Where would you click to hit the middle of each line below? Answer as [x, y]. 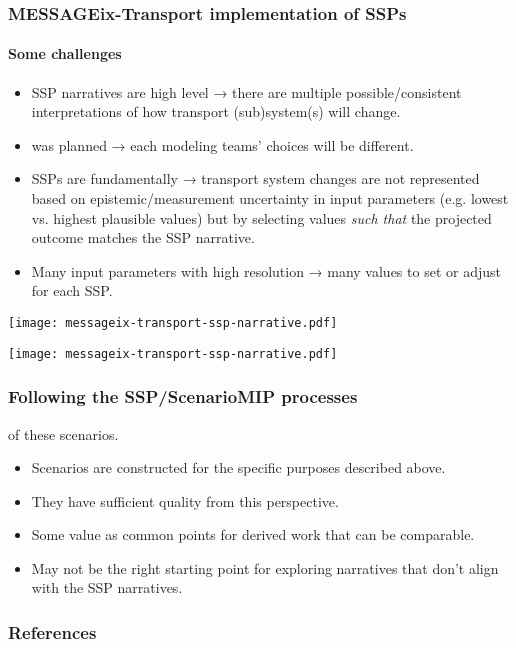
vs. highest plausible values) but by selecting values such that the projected [261, 217]
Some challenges [65, 53]
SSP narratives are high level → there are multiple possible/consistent [246, 91]
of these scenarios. [63, 433]
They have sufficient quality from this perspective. [185, 500]
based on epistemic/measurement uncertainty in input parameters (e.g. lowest [270, 198]
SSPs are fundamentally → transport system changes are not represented [255, 178]
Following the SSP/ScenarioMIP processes [183, 396]
